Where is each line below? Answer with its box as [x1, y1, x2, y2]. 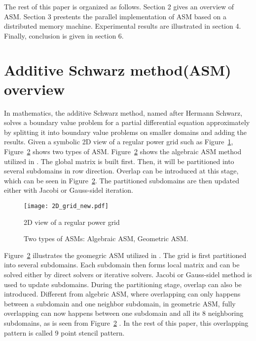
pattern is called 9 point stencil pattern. [4, 327, 125, 338]
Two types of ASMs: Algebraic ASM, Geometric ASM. [24, 233, 188, 244]
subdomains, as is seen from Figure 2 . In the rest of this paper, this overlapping [4, 318, 249, 328]
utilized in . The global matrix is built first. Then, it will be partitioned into [4, 156, 234, 166]
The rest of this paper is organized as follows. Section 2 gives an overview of [4, 1, 234, 11]
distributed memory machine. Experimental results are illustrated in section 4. [4, 21, 241, 31]
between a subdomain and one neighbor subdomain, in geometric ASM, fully [4, 298, 236, 308]
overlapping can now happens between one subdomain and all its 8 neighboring [4, 308, 244, 318]
